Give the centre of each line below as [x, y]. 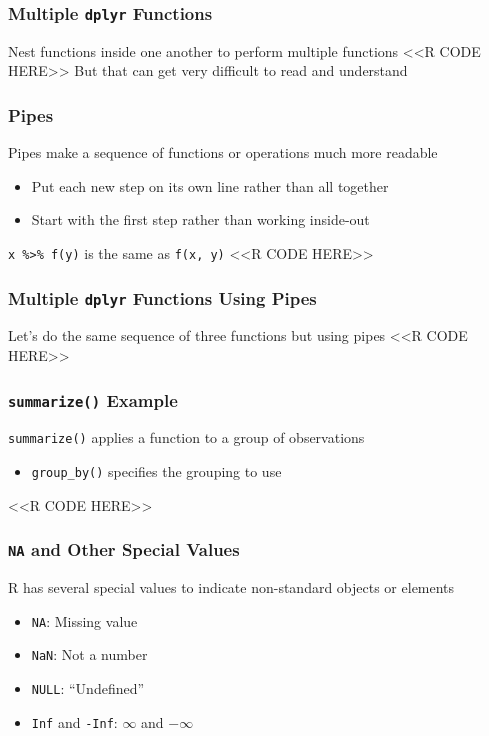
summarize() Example [93, 399]
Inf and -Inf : [74, 721]
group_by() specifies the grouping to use [156, 471]
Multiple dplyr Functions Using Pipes [162, 297]
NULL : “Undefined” [88, 687]
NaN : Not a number [89, 654]
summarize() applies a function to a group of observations [186, 437]
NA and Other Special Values [124, 549]
